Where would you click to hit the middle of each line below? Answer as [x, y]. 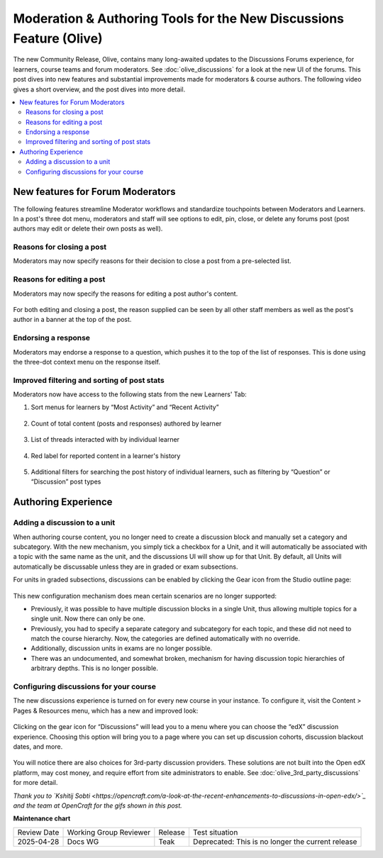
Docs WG [83, 842]
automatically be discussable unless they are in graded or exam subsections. [126, 567]
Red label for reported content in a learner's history [106, 456]
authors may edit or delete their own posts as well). [88, 229]
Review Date [38, 832]
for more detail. [35, 783]
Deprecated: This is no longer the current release [275, 842]
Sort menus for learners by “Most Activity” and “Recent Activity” [125, 407]
